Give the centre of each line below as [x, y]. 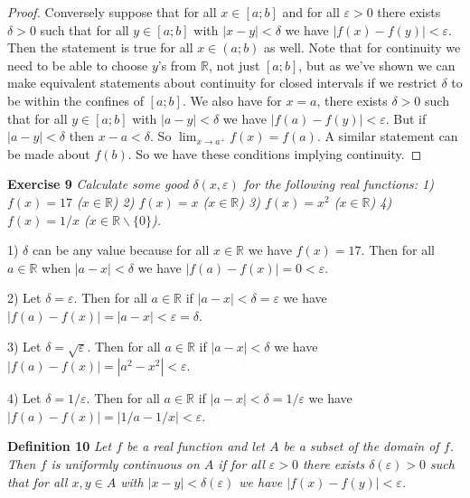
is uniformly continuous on [125, 464]
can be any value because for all [121, 250]
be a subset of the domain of [361, 446]
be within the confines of [75, 100]
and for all [311, 12]
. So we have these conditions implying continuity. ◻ [275, 153]
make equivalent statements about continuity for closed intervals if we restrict [222, 83]
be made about [49, 153]
